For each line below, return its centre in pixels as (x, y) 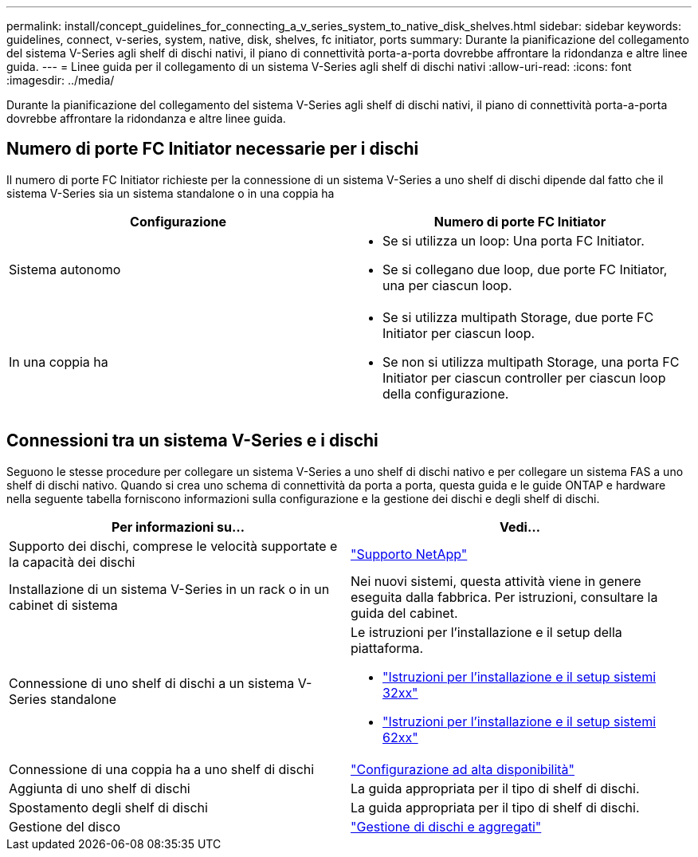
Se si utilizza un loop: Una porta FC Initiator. (514, 240)
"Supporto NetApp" (409, 554)
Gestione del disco (65, 826)
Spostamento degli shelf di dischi (108, 807)
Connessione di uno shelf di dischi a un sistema (152, 683)
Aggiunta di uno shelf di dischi (100, 788)
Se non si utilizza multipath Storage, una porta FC (531, 362)
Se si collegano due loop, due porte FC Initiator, (525, 269)
